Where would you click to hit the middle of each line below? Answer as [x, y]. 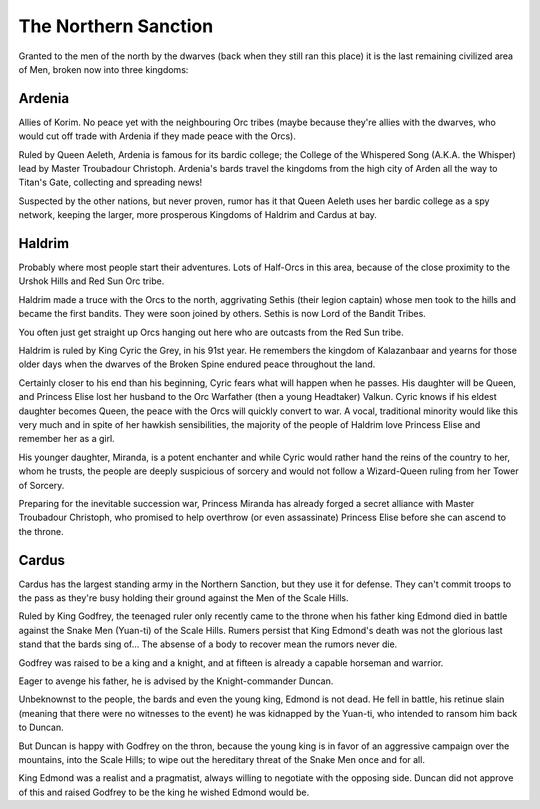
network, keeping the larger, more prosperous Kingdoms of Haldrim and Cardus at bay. [197, 215]
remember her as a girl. [66, 439]
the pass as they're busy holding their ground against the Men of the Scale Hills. [183, 598]
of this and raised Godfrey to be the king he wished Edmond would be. [164, 792]
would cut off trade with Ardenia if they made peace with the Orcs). [157, 136]
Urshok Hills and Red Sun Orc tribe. [91, 281]
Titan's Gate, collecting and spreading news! [110, 182]
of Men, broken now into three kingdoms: [103, 69]
